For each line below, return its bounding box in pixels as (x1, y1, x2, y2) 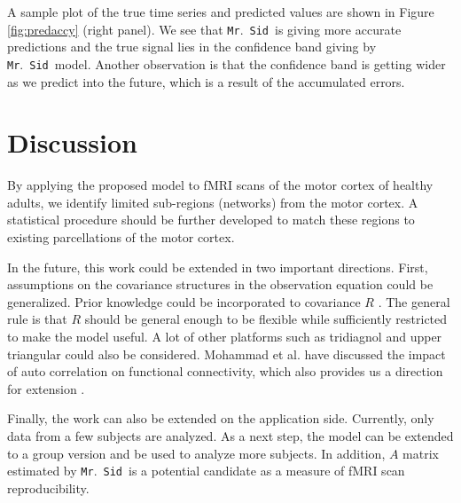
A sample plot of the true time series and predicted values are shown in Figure (7, 3, 434, 20)
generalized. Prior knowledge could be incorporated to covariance (7, 292, 361, 310)
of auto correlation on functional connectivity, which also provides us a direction (7, 362, 443, 381)
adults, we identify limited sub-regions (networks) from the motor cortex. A (7, 193, 418, 211)
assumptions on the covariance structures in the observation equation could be (7, 275, 434, 294)
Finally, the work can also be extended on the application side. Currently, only (7, 409, 434, 428)
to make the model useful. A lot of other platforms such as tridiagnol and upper (7, 326, 442, 345)
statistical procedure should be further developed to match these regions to (7, 210, 415, 229)
